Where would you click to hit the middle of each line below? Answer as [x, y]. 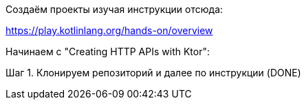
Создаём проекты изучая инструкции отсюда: [114, 9]
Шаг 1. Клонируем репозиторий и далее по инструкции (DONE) [153, 73]
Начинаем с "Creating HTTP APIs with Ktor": [108, 51]
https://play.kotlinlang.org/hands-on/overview [109, 30]
